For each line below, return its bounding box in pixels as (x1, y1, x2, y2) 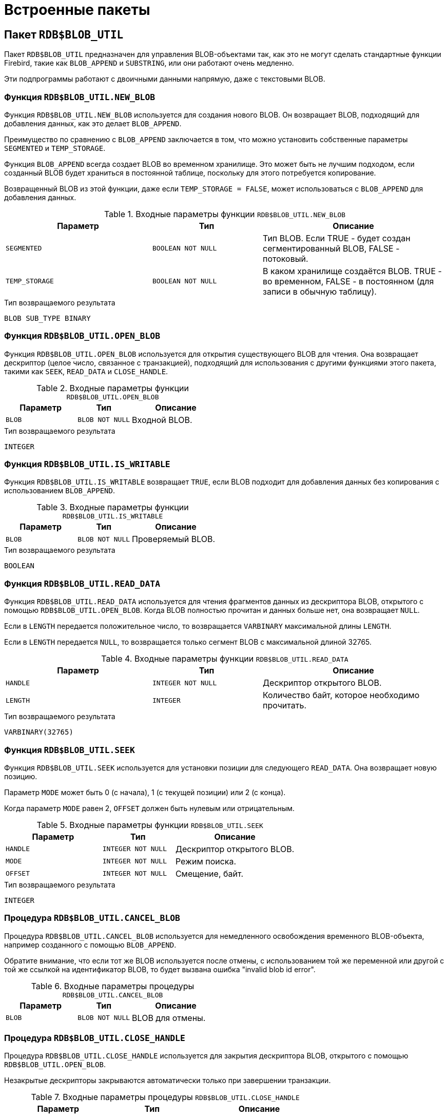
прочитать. (262, 700, 307, 711)
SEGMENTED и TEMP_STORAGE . (4, 143, 106, 152)
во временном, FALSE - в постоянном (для (262, 276, 434, 286)
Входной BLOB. (132, 414, 192, 425)
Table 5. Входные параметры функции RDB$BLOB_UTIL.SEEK (36, 819, 263, 830)
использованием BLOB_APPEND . (4, 486, 115, 495)
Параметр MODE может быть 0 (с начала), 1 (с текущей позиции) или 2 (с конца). (4, 787, 286, 797)
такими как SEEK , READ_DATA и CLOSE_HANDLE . (4, 367, 168, 376)
